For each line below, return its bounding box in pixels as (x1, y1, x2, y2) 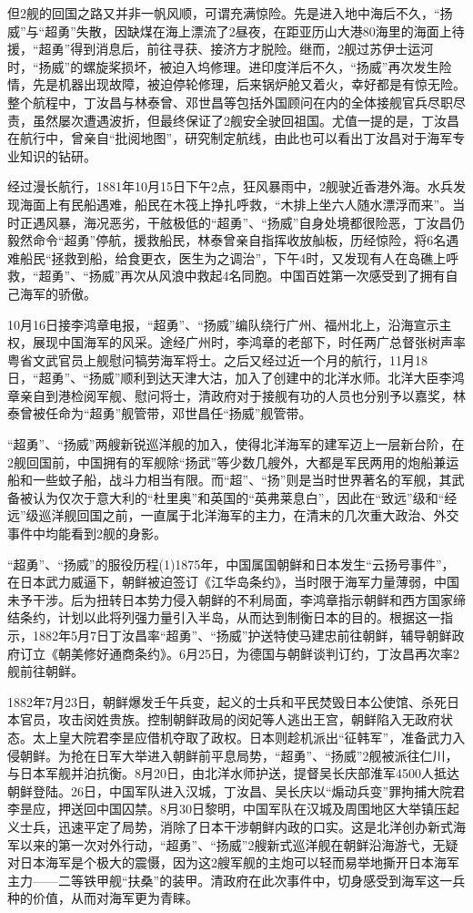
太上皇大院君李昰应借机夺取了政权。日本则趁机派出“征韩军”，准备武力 (32, 727, 453, 746)
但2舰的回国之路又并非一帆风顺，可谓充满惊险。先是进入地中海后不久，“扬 (7, 4, 453, 22)
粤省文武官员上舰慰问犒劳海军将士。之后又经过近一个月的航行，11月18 (7, 350, 428, 369)
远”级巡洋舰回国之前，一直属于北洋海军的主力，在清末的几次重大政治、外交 (7, 506, 459, 525)
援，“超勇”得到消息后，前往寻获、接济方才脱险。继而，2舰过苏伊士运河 (7, 39, 434, 58)
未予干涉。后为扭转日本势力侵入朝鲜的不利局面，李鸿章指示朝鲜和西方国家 (7, 590, 453, 609)
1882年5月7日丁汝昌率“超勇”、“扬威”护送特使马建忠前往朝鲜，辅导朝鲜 (32, 626, 452, 644)
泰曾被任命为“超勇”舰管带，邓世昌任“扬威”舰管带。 (7, 404, 312, 423)
